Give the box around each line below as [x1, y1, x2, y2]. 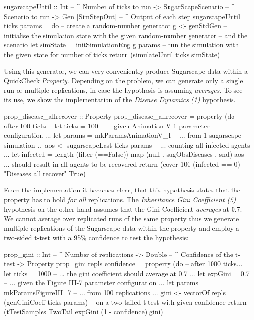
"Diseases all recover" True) [4, 168, 85, 178]
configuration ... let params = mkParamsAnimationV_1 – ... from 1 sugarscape [4, 130, 242, 140]
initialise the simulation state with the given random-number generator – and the [4, 30, 248, 40]
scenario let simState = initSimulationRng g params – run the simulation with [4, 40, 239, 50]
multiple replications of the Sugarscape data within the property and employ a [4, 223, 239, 233]
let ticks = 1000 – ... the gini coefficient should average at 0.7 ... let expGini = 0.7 [4, 268, 250, 278]
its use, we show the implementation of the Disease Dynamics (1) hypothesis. [4, 94, 236, 105]
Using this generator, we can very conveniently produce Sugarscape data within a [4, 65, 248, 76]
